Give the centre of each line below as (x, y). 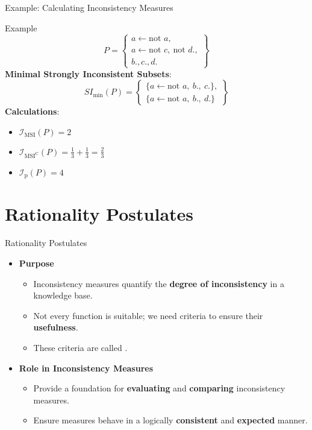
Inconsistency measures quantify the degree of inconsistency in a (159, 283)
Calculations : (32, 111)
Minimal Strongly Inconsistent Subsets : (88, 73)
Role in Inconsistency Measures (86, 368)
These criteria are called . (80, 347)
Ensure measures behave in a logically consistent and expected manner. (170, 420)
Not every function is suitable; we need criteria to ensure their (148, 315)
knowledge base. (63, 295)
